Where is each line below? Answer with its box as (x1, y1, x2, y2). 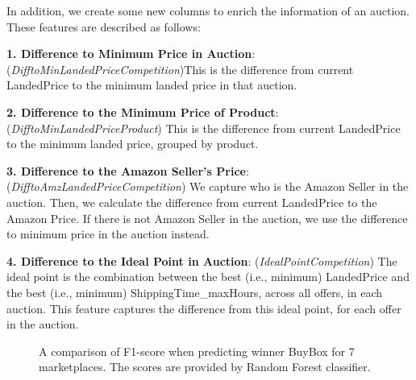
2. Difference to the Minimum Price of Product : (6, 103, 279, 120)
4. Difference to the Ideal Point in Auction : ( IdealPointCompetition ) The (6, 252, 397, 269)
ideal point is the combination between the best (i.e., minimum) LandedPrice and (6, 268, 410, 285)
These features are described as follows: (6, 18, 201, 35)
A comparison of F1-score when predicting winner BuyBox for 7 (39, 342, 355, 359)
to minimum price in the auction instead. (6, 225, 210, 242)
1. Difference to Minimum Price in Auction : (6, 45, 256, 62)
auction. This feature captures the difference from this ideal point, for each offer (6, 299, 401, 316)
